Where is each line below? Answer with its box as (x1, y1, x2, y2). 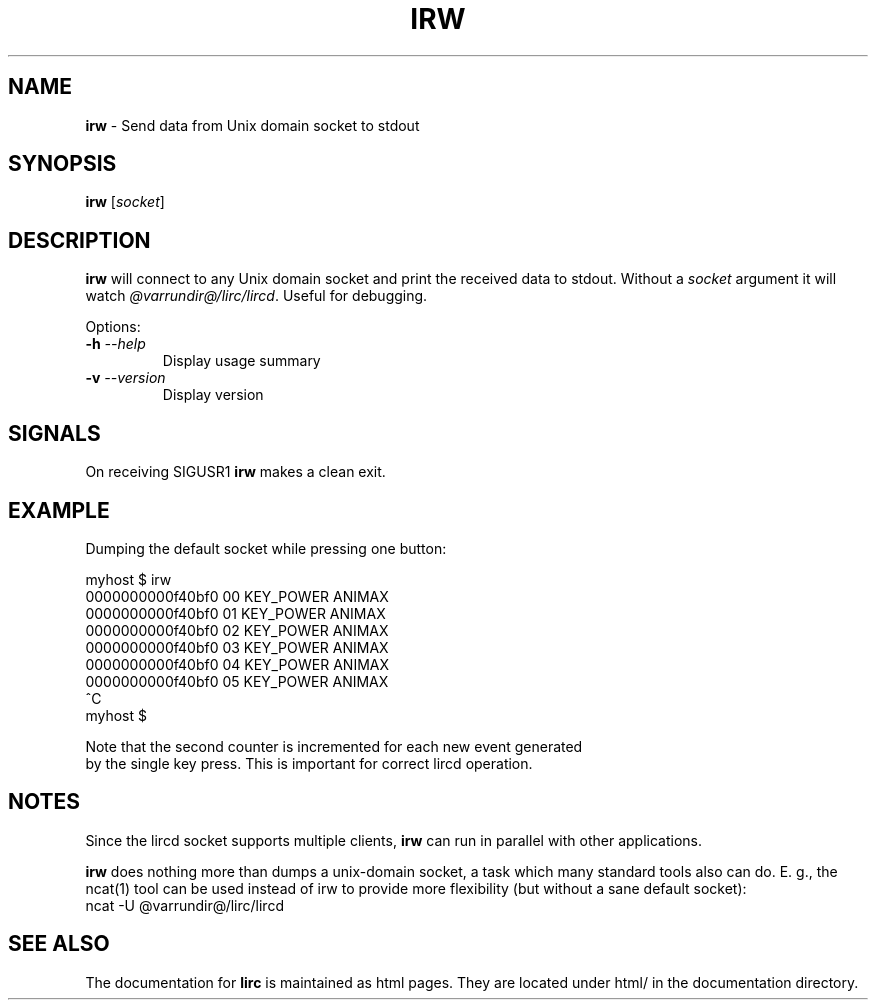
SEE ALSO (8, 931, 110, 957)
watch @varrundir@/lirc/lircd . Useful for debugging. (85, 287, 428, 305)
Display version (162, 386, 264, 404)
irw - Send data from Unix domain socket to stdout (85, 116, 420, 134)
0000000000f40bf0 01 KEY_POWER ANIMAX (85, 604, 386, 622)
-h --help (85, 335, 146, 353)
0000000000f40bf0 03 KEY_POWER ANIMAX (85, 638, 389, 656)
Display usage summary (162, 352, 321, 370)
